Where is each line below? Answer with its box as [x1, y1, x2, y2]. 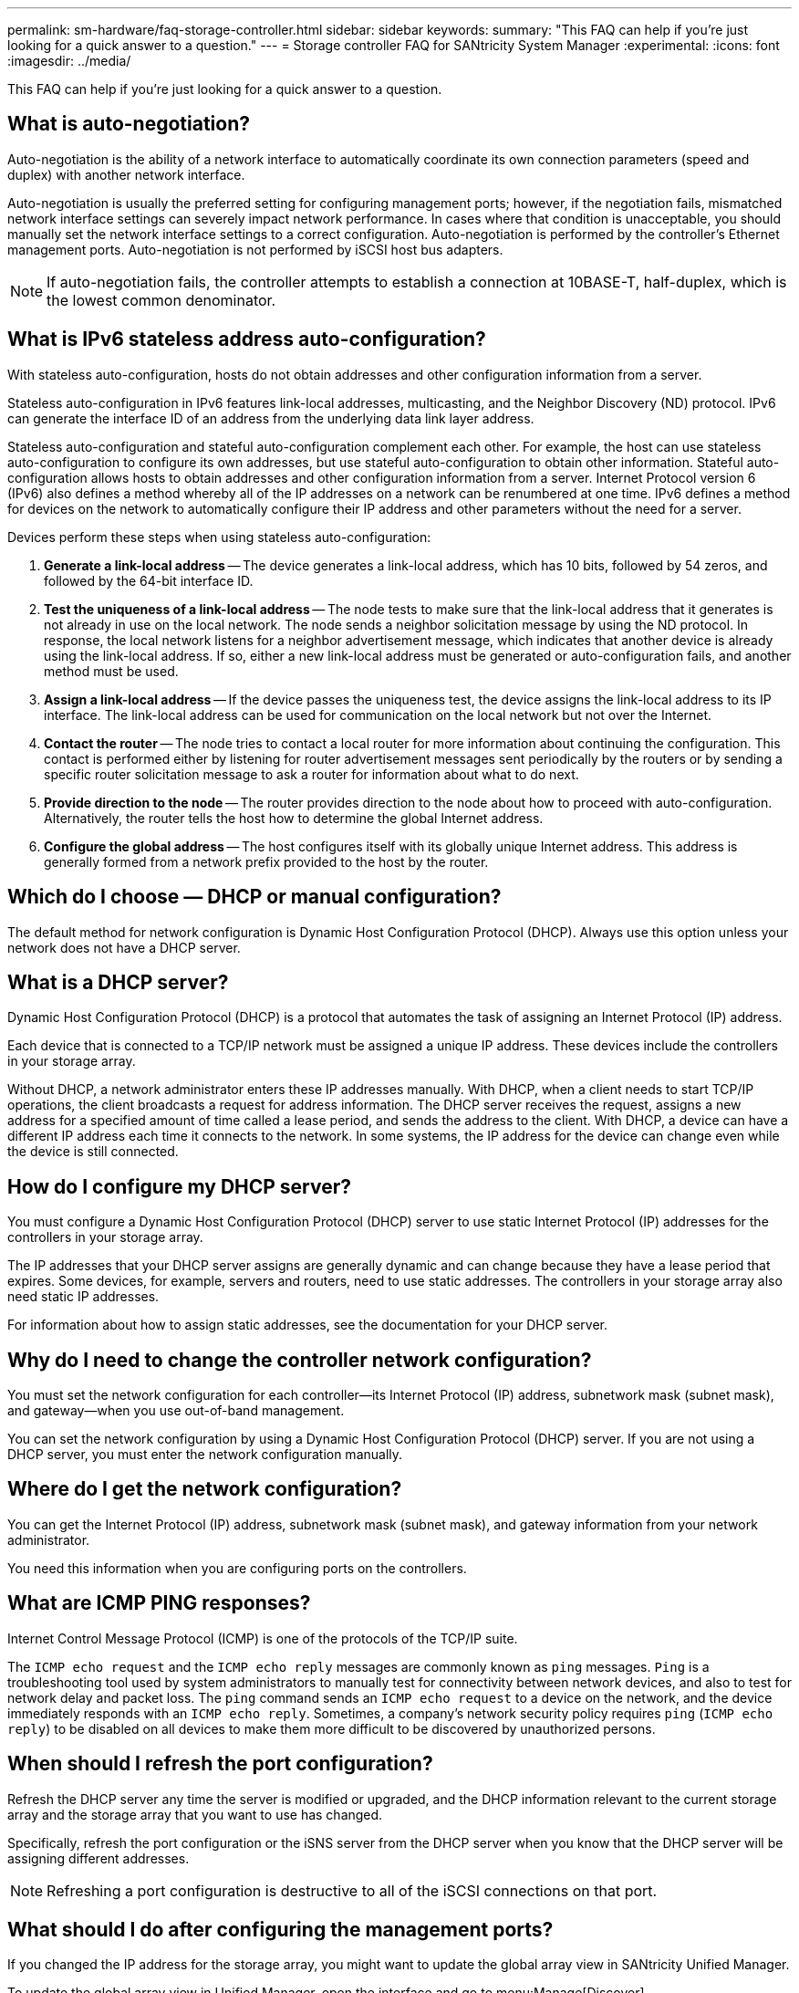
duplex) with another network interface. [7, 166, 245, 183]
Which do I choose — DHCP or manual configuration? [7, 885, 502, 909]
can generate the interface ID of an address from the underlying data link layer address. [7, 410, 534, 426]
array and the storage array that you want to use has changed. [7, 1806, 383, 1822]
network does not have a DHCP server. [7, 939, 241, 955]
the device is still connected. [7, 1143, 179, 1160]
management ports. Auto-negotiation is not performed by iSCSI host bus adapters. [7, 241, 503, 257]
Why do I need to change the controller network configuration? [7, 1348, 592, 1372]
